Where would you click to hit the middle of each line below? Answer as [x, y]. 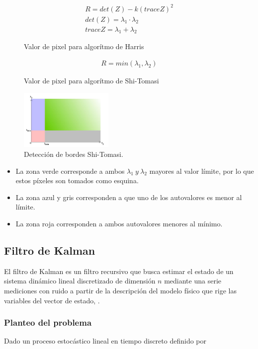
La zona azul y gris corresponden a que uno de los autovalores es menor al [129, 197]
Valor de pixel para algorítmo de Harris [84, 46]
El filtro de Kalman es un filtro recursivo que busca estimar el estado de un [119, 271]
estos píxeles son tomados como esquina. [77, 180]
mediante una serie [193, 281]
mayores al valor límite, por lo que [202, 171]
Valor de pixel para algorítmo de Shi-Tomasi [91, 81]
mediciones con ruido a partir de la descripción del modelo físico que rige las [120, 290]
